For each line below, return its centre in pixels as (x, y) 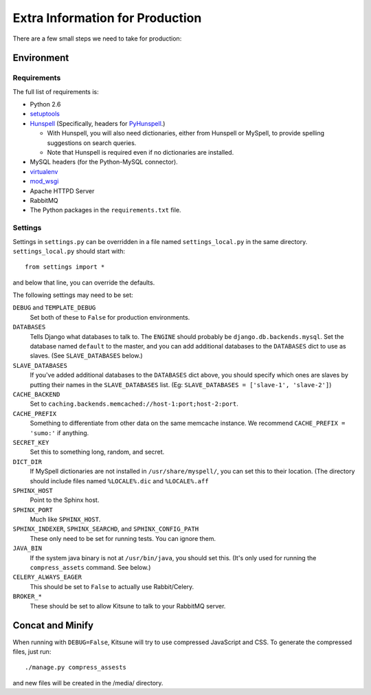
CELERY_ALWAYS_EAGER (47, 577)
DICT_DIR (27, 462)
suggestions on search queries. (92, 143)
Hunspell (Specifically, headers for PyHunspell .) (98, 123)
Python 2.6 (45, 104)
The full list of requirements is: (56, 91)
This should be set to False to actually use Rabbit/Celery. (112, 586)
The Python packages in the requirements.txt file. (105, 210)
